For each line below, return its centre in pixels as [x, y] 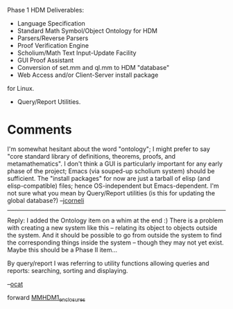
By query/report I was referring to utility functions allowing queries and [108, 263]
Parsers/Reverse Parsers [53, 38]
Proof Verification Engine [53, 45]
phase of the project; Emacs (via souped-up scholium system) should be [111, 171]
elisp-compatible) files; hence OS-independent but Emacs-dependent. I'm [113, 186]
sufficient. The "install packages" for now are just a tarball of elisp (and [109, 178]
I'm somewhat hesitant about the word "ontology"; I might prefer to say [109, 149]
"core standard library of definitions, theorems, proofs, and [91, 156]
